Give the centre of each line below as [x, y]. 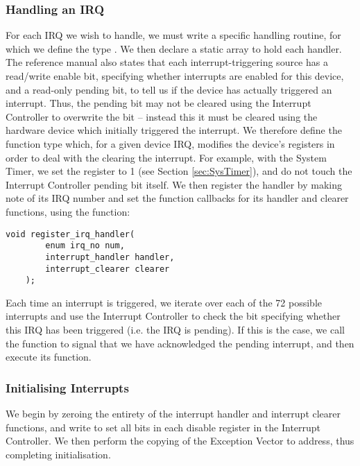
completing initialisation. [58, 454]
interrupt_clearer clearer [108, 269]
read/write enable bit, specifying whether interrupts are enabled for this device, [175, 76]
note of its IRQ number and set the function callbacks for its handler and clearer [177, 198]
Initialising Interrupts [67, 387]
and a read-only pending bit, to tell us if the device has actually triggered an [169, 89]
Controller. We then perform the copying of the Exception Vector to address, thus [180, 441]
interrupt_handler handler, [110, 257]
